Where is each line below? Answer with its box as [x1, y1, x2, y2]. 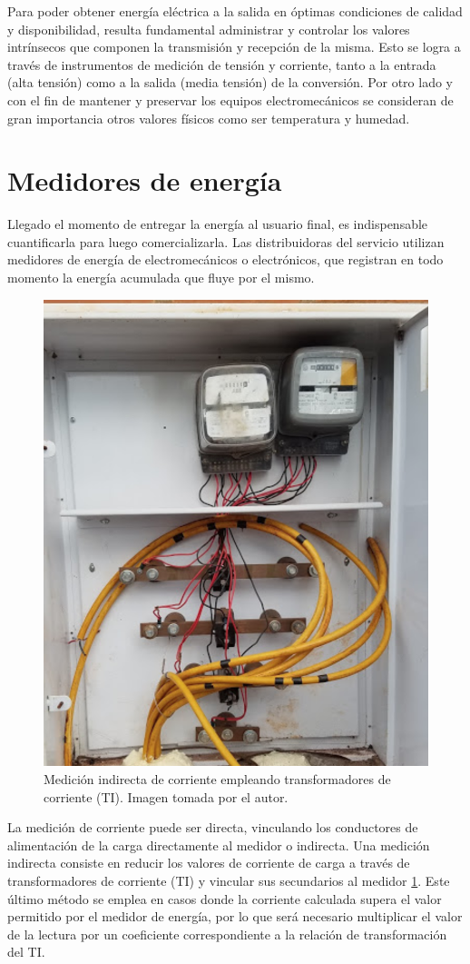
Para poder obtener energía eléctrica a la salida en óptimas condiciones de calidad [7, 2, 463, 20]
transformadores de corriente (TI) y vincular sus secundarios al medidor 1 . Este [7, 871, 450, 890]
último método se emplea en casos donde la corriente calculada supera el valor [7, 889, 442, 908]
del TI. [7, 942, 45, 961]
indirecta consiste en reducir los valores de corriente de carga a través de [7, 853, 410, 872]
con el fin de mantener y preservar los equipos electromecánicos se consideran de [7, 90, 454, 109]
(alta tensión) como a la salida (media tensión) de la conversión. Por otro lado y [7, 73, 453, 92]
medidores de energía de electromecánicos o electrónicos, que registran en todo [7, 250, 444, 269]
